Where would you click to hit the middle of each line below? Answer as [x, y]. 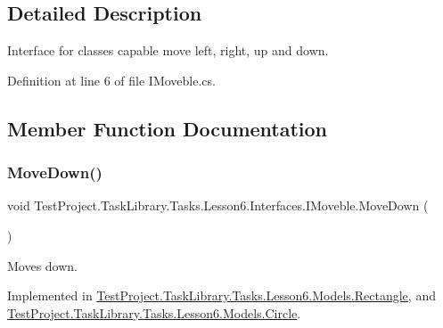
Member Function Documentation [168, 128]
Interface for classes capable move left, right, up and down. [168, 50]
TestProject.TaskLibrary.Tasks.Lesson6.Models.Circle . [154, 312]
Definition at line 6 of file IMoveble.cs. [111, 80]
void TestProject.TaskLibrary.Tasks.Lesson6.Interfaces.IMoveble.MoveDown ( [218, 205]
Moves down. [43, 265]
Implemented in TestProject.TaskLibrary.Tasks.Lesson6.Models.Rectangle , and [221, 295]
